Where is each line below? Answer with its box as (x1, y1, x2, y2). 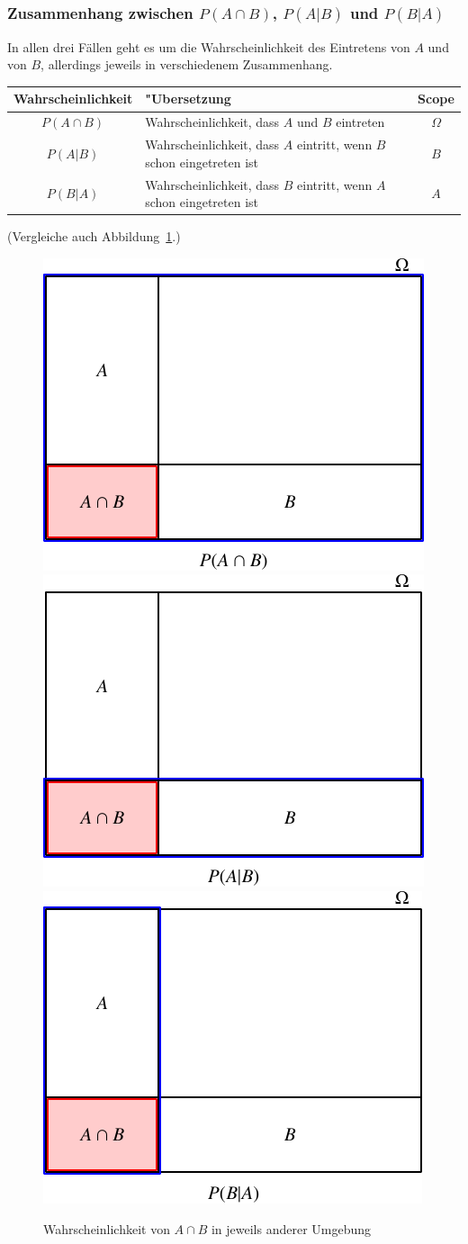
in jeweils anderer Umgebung (211, 1219, 372, 1238)
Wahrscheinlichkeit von (43, 1219, 170, 1238)
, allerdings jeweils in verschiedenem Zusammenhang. (40, 55, 333, 74)
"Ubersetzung (145, 89, 231, 108)
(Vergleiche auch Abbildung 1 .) (7, 227, 181, 246)
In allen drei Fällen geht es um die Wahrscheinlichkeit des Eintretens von (7, 37, 410, 56)
